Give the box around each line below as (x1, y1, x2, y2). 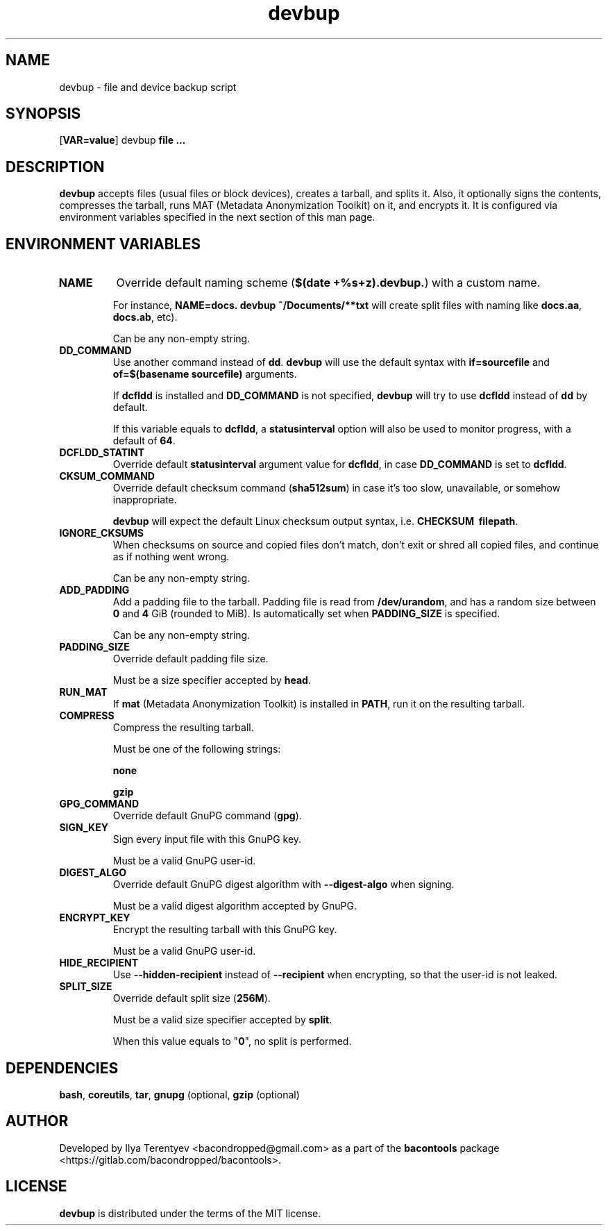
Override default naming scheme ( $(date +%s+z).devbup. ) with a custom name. (116, 276, 541, 290)
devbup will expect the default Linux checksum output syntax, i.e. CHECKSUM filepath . (112, 515, 518, 528)
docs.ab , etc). (112, 311, 178, 324)
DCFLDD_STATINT (59, 446, 144, 459)
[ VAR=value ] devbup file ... (59, 134, 186, 146)
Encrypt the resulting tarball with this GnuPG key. (112, 923, 337, 936)
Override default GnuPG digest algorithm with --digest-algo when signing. (112, 878, 455, 891)
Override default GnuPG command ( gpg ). (112, 810, 302, 822)
